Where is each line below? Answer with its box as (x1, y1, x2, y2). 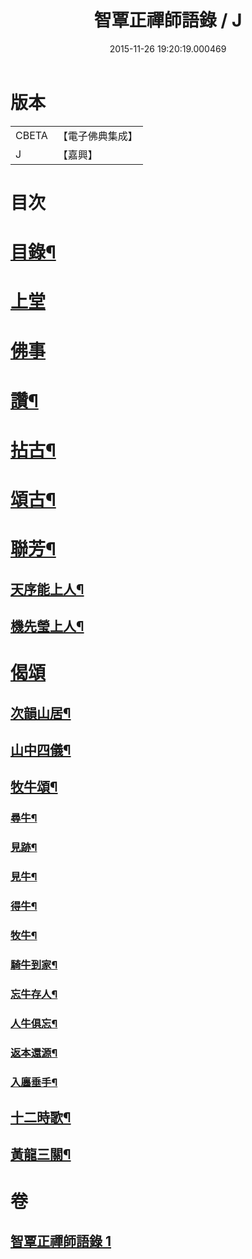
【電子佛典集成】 (57, 129, 138, 143)
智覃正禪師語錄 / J (93, 9, 243, 32)
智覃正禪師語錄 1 (10, 1232, 112, 1250)
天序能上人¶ (10, 581, 85, 598)
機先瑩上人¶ (10, 617, 85, 635)
